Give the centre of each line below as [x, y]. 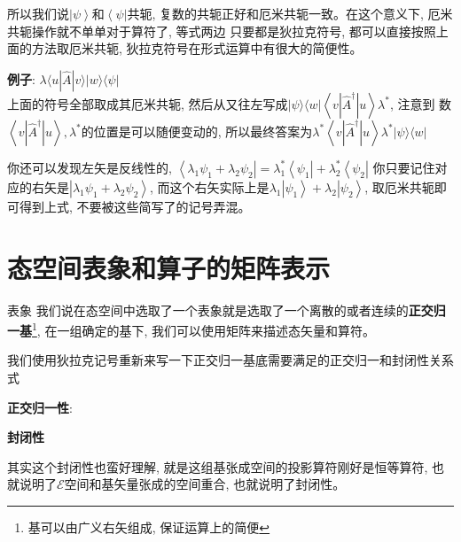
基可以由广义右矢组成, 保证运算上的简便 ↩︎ [149, 527]
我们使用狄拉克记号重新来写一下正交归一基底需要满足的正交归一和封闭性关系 [230, 360]
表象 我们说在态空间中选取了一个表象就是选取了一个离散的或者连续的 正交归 [227, 310]
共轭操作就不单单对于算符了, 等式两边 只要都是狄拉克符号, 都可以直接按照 [222, 31]
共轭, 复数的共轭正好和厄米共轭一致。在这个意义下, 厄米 [290, 13]
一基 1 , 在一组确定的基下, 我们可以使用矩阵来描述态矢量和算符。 [191, 329]
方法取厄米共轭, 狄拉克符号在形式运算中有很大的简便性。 [197, 48]
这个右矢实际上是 [219, 186]
